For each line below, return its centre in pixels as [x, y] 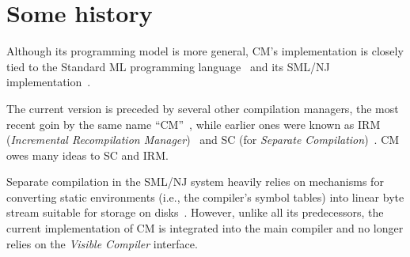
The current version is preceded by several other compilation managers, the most [203, 108]
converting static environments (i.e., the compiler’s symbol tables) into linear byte [205, 197]
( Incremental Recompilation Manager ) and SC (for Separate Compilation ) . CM [203, 140]
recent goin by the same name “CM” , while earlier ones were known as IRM [194, 124]
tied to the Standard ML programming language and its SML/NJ [168, 66]
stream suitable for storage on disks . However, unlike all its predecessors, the [195, 212]
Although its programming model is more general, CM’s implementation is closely [205, 51]
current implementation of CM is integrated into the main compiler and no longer [205, 228]
